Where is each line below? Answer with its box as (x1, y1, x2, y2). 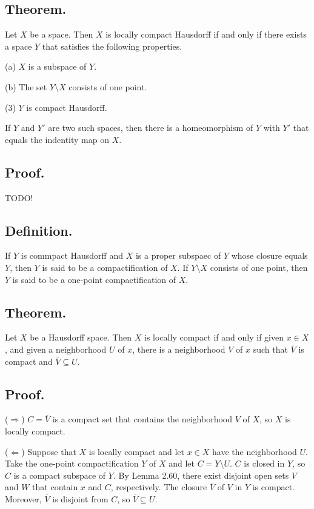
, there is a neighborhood (132, 342, 225, 355)
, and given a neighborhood (5, 342, 107, 355)
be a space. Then (30, 28, 93, 41)
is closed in (244, 457, 285, 470)
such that (253, 342, 288, 355)
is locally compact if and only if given (144, 331, 284, 344)
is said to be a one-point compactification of (12, 273, 176, 285)
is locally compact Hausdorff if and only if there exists (105, 28, 307, 41)
